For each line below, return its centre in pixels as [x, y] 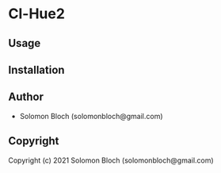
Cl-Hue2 [37, 14]
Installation [36, 69]
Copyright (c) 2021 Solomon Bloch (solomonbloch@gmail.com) [111, 160]
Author [26, 97]
